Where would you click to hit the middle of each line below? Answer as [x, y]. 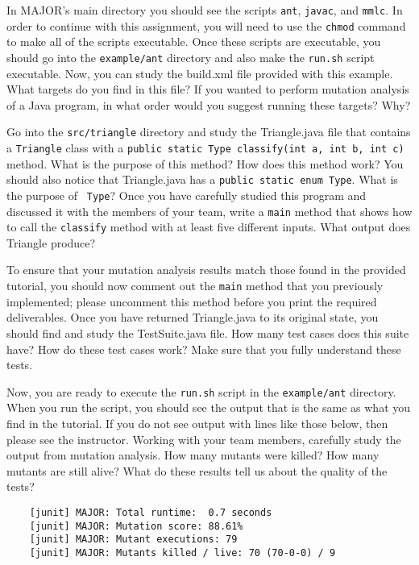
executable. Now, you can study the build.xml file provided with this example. [200, 73]
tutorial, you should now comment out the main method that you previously [195, 286]
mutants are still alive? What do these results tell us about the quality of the [197, 470]
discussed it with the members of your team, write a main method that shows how [209, 211]
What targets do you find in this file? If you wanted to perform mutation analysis [208, 89]
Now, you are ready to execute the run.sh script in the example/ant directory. [201, 391]
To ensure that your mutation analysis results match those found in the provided [206, 270]
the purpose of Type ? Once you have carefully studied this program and [187, 195]
